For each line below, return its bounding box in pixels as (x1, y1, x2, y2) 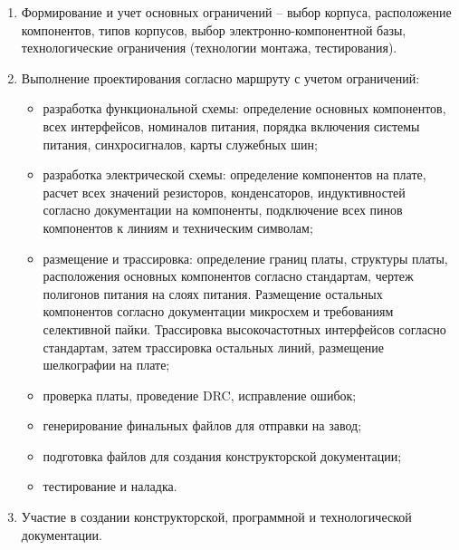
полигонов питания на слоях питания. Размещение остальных (43, 284, 383, 303)
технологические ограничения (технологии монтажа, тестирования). (21, 38, 397, 57)
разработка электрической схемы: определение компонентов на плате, (43, 165, 426, 184)
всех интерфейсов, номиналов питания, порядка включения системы (43, 116, 420, 135)
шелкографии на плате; (43, 355, 170, 374)
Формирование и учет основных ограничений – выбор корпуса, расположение (21, 3, 452, 21)
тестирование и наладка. (43, 477, 177, 496)
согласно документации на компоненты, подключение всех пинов (43, 200, 403, 219)
